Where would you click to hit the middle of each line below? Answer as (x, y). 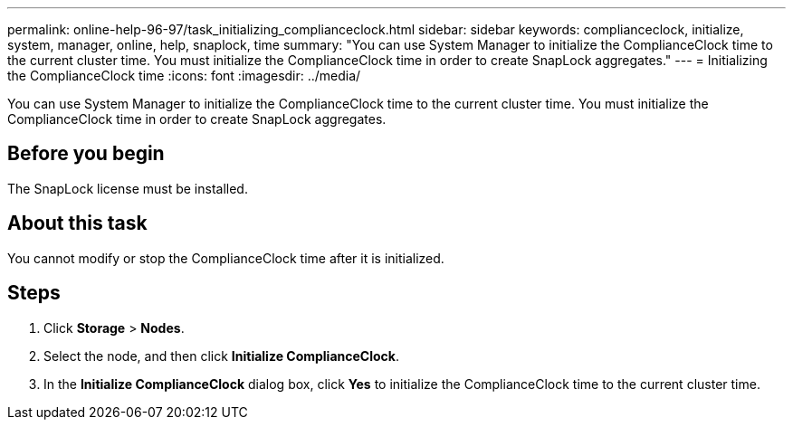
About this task (77, 223)
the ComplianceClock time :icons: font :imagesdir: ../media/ (184, 76)
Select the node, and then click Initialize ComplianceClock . (221, 356)
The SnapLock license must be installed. (128, 188)
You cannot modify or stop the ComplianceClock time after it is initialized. (226, 258)
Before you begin (86, 154)
